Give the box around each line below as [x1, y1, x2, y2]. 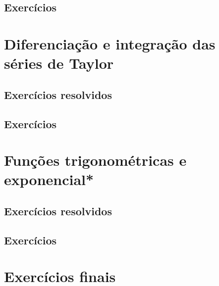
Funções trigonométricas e [4, 150, 187, 170]
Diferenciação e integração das [4, 33, 216, 53]
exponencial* [4, 169, 94, 190]
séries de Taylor [4, 53, 114, 73]
